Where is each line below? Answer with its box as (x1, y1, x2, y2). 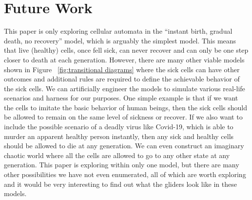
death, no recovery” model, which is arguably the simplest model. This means (4, 35, 236, 45)
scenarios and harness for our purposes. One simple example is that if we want (4, 93, 238, 103)
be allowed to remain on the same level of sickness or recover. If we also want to (4, 112, 243, 122)
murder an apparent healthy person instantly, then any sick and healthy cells (4, 131, 234, 141)
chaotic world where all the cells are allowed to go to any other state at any (4, 150, 230, 160)
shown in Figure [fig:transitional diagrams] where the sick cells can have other (4, 64, 240, 74)
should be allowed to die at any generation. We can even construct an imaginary (4, 140, 244, 151)
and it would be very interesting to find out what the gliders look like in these (4, 179, 237, 189)
